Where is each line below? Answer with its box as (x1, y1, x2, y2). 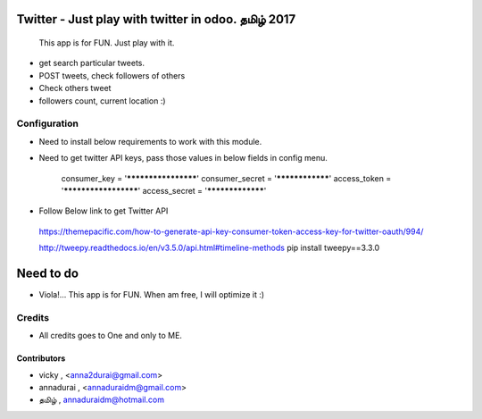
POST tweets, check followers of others (38, 70, 186, 80)
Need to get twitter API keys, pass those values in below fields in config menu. (38, 153, 328, 163)
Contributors (16, 353, 66, 364)
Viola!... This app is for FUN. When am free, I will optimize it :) (38, 289, 265, 299)
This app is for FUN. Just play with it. (38, 38, 175, 48)
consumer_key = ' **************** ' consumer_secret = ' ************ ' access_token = (61, 172, 392, 183)
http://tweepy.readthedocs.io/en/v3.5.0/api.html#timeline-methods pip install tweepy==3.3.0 (38, 242, 380, 254)
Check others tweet (38, 83, 112, 94)
